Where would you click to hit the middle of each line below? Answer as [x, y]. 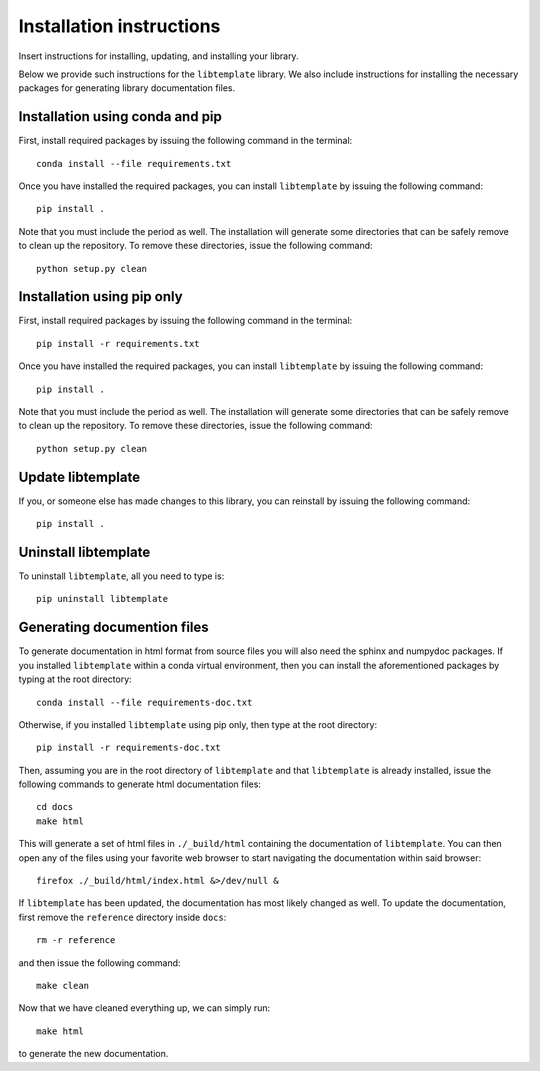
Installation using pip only [101, 296]
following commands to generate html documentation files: [140, 784]
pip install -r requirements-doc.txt [129, 748]
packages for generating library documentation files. [126, 88]
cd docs [55, 807]
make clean [63, 985]
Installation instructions [119, 26]
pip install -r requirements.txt [118, 343]
